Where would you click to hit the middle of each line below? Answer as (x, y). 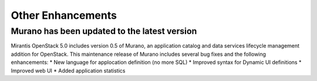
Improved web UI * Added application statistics (68, 70)
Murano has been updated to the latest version (104, 31)
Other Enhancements (64, 15)
